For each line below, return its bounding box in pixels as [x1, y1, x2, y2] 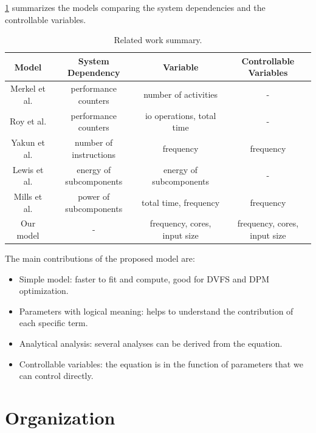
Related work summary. [114, 33, 202, 46]
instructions [72, 148, 116, 160]
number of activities [143, 88, 218, 101]
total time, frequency [142, 196, 220, 208]
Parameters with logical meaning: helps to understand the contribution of [19, 304, 294, 317]
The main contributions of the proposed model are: [5, 252, 195, 265]
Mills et [13, 189, 43, 202]
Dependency [67, 66, 120, 79]
